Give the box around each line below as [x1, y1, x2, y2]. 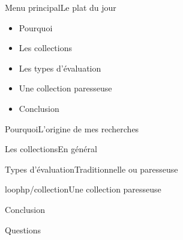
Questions [5, 223, 41, 236]
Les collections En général [5, 143, 97, 155]
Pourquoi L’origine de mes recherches [5, 122, 139, 135]
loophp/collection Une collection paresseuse [5, 183, 161, 195]
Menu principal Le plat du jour [5, 1, 116, 13]
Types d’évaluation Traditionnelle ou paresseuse [5, 162, 178, 175]
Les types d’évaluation [19, 61, 101, 74]
